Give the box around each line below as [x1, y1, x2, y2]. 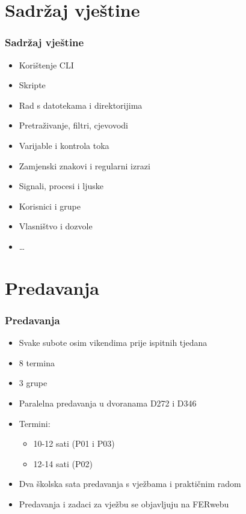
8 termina [19, 356, 55, 369]
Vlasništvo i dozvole [19, 220, 93, 232]
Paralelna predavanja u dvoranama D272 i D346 [19, 396, 197, 409]
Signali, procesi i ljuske [19, 180, 104, 192]
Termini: [19, 417, 51, 429]
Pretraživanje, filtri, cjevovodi [19, 119, 128, 132]
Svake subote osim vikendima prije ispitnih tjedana [19, 336, 208, 349]
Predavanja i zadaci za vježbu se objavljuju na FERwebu [19, 497, 229, 510]
